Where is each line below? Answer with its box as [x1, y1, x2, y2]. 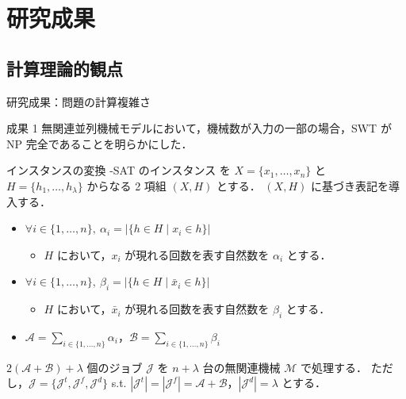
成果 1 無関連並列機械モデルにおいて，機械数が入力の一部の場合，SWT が [6, 120, 392, 136]
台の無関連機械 [202, 359, 281, 375]
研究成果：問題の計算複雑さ [6, 93, 151, 109]
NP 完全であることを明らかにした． [6, 135, 193, 152]
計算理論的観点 [6, 56, 123, 80]
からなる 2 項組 [86, 177, 167, 194]
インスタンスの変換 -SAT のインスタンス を [6, 162, 231, 178]
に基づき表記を [310, 177, 389, 194]
